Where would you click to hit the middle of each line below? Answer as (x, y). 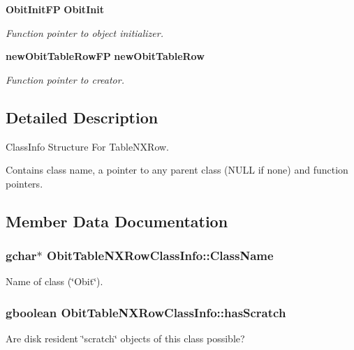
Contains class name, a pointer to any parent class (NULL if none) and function (177, 170)
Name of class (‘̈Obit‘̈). (54, 281)
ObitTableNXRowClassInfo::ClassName (160, 256)
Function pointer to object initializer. (84, 32)
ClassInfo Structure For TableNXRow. (88, 146)
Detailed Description (82, 117)
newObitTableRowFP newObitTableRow (105, 56)
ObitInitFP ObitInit (55, 9)
